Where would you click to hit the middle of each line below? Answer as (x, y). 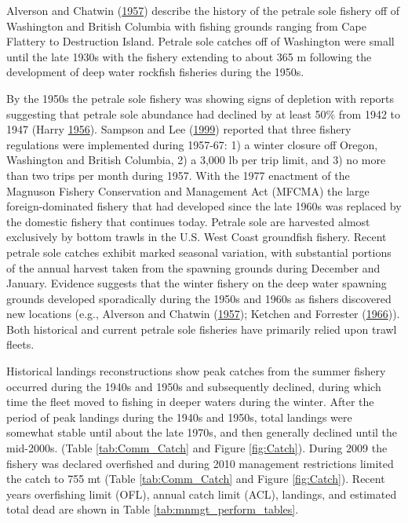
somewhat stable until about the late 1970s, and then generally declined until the (202, 432)
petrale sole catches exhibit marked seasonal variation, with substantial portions (199, 252)
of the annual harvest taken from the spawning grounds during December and (193, 267)
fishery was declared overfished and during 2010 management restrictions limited (200, 463)
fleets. (20, 344)
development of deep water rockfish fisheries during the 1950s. (155, 72)
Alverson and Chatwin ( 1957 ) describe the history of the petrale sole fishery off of (203, 10)
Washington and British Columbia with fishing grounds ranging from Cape (186, 26)
